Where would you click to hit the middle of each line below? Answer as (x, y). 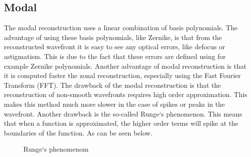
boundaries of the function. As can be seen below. (78, 132)
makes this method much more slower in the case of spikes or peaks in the (115, 104)
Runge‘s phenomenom (56, 149)
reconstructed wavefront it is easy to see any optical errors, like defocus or (115, 47)
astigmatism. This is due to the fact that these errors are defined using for (115, 56)
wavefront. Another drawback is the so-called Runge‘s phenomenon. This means (123, 113)
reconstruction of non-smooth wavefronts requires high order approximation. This (125, 94)
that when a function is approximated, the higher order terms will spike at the (121, 123)
